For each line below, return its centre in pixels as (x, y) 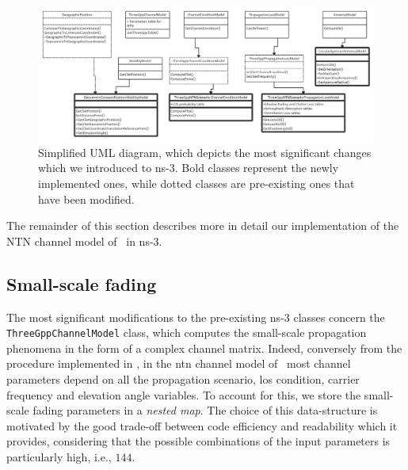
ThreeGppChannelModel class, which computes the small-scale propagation (187, 332)
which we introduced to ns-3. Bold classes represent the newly (189, 168)
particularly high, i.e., (59, 456)
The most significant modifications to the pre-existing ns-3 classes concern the (196, 317)
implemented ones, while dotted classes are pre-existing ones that (196, 183)
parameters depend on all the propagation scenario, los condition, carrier (183, 378)
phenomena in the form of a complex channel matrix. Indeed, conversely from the (204, 348)
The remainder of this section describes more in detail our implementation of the (203, 225)
